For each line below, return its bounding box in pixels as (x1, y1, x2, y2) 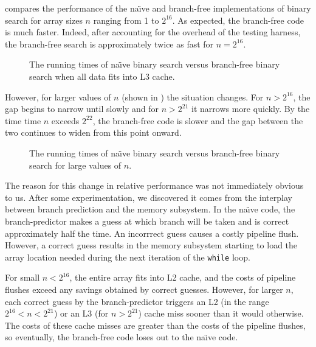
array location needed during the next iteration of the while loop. (5, 250, 250, 263)
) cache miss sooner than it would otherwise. (138, 307, 304, 320)
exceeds (51, 114, 80, 127)
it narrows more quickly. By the (191, 102, 310, 115)
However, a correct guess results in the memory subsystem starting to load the (5, 239, 298, 251)
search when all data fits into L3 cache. (29, 69, 175, 82)
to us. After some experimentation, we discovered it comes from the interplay (5, 191, 292, 203)
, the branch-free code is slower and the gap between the (92, 114, 303, 127)
